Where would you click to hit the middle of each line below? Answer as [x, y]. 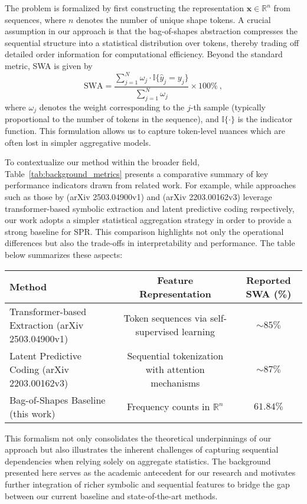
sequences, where [35, 19]
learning [198, 332]
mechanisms [175, 382]
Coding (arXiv [39, 369]
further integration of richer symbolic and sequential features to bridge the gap [147, 484]
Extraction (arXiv [47, 325]
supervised [157, 332]
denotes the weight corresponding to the [112, 107]
